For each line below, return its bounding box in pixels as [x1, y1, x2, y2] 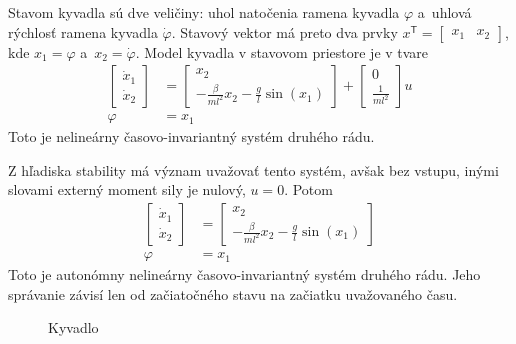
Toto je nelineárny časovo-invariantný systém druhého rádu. [8, 126, 375, 147]
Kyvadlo [48, 317, 99, 338]
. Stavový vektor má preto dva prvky [171, 21, 398, 42]
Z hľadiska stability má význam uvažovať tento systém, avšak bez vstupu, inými [8, 159, 499, 180]
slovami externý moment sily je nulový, [8, 179, 246, 200]
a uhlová [417, 2, 472, 22]
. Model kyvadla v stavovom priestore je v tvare [135, 41, 429, 62]
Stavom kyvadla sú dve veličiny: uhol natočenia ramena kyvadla [8, 2, 400, 22]
